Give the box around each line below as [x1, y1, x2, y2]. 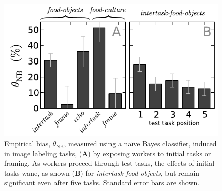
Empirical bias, [4, 138, 51, 149]
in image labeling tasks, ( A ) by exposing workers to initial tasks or [4, 148, 211, 158]
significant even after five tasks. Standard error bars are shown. [4, 177, 200, 188]
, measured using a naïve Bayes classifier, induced [64, 138, 217, 149]
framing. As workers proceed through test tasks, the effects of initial [4, 158, 215, 168]
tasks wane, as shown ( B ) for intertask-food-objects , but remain [4, 167, 200, 178]
